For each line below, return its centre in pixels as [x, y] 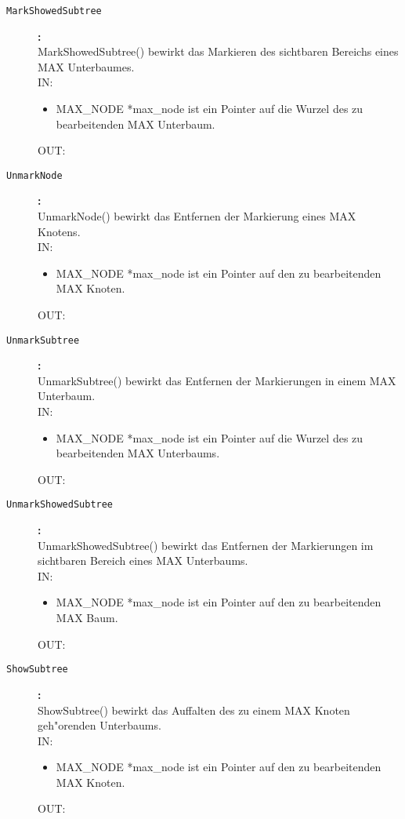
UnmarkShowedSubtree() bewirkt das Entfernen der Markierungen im [206, 545]
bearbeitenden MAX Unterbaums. [138, 453]
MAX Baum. [87, 618]
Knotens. [59, 231]
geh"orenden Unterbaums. [99, 725]
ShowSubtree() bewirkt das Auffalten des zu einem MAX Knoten [194, 710]
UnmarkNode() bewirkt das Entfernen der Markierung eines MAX [197, 216]
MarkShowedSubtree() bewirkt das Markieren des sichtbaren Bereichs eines [218, 51]
